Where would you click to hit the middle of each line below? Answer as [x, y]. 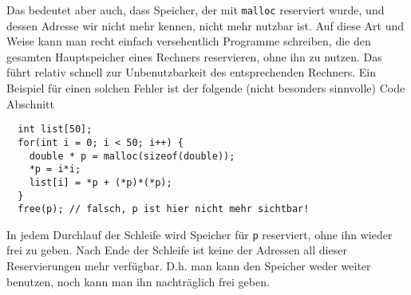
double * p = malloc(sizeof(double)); [132, 156]
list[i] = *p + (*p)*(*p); [101, 182]
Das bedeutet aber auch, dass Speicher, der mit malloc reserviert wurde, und [196, 10]
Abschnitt [30, 103]
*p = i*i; [55, 169]
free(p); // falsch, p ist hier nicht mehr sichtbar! [164, 209]
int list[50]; [55, 130]
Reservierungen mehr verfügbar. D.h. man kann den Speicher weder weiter [189, 266]
